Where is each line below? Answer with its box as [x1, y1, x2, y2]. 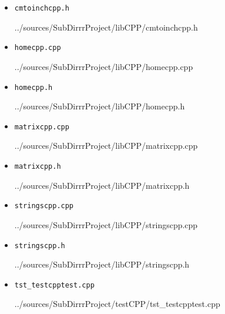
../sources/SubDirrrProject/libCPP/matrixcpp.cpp [14, 139, 198, 152]
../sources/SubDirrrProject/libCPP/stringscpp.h [14, 258, 190, 270]
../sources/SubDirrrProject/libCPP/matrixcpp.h [14, 179, 190, 191]
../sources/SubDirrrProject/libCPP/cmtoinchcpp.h [14, 21, 198, 33]
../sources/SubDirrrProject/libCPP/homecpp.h [14, 100, 185, 112]
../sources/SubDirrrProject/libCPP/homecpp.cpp [14, 60, 193, 72]
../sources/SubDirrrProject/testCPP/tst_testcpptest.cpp [14, 298, 220, 310]
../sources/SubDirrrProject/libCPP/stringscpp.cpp [14, 218, 198, 231]
